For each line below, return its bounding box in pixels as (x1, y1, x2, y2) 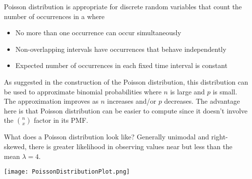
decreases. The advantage (164, 96, 240, 106)
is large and (170, 86, 205, 96)
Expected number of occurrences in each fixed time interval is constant (15, 60, 228, 70)
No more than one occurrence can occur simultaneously (15, 27, 181, 38)
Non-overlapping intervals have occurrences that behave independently (15, 44, 227, 54)
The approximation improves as (4, 96, 99, 106)
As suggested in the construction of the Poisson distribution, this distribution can (4, 76, 248, 87)
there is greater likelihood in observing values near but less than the (29, 141, 232, 151)
